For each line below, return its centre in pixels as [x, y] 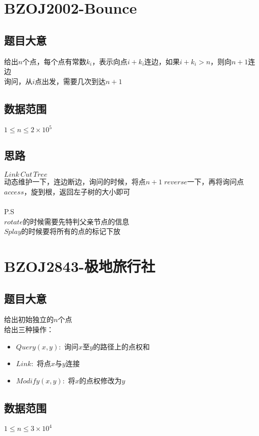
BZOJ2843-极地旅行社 [80, 266]
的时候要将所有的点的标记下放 [71, 231]
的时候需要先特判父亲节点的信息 [76, 221]
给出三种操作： [29, 329]
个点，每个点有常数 [54, 61]
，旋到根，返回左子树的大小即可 [77, 191]
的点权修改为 [100, 380]
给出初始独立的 [29, 319]
